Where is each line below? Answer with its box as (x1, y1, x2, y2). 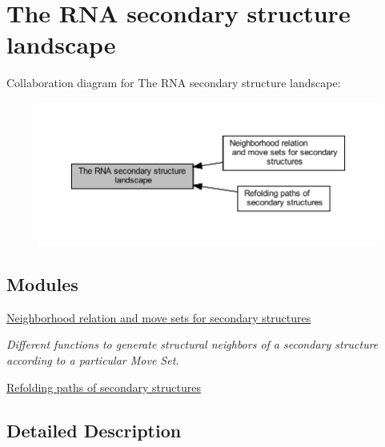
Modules (6, 271, 78, 296)
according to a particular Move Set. (6, 351, 179, 368)
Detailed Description (6, 417, 182, 442)
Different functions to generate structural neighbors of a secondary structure (6, 336, 379, 353)
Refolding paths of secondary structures (6, 378, 201, 395)
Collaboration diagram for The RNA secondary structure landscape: (6, 74, 341, 91)
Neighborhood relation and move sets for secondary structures (6, 309, 311, 325)
